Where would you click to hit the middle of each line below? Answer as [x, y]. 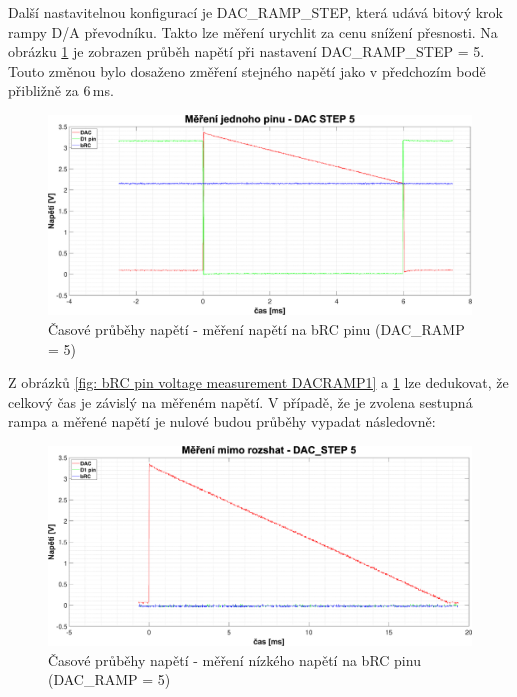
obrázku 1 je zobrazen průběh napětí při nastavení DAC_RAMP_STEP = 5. [246, 51]
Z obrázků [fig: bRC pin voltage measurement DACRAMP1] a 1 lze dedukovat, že [258, 382]
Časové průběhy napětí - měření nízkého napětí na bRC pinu [234, 659]
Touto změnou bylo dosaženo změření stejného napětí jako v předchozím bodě [247, 70]
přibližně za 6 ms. [61, 90]
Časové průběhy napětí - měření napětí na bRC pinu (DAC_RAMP [256, 328]
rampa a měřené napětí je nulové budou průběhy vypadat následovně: [222, 421]
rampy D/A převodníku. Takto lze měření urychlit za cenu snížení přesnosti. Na [253, 31]
